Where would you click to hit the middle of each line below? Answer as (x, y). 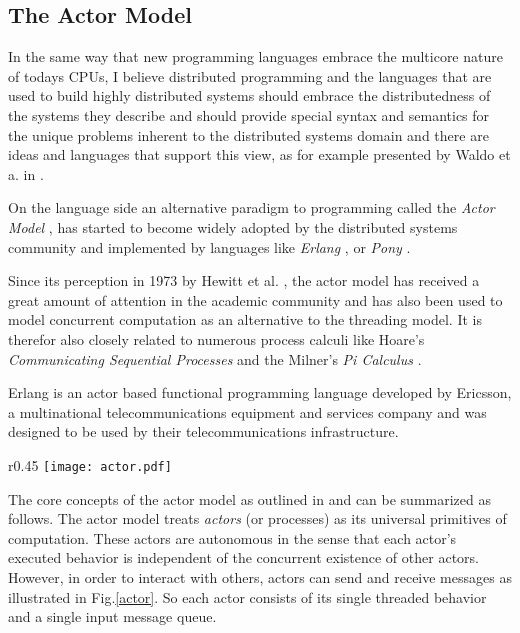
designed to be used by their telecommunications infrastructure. (203, 431)
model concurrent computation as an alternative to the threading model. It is (245, 319)
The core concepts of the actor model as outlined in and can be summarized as (250, 498)
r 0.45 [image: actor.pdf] (90, 464)
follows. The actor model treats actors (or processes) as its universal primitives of (257, 518)
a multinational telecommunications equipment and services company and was (247, 411)
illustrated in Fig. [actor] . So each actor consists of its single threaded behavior (247, 596)
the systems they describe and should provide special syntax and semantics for (249, 114)
